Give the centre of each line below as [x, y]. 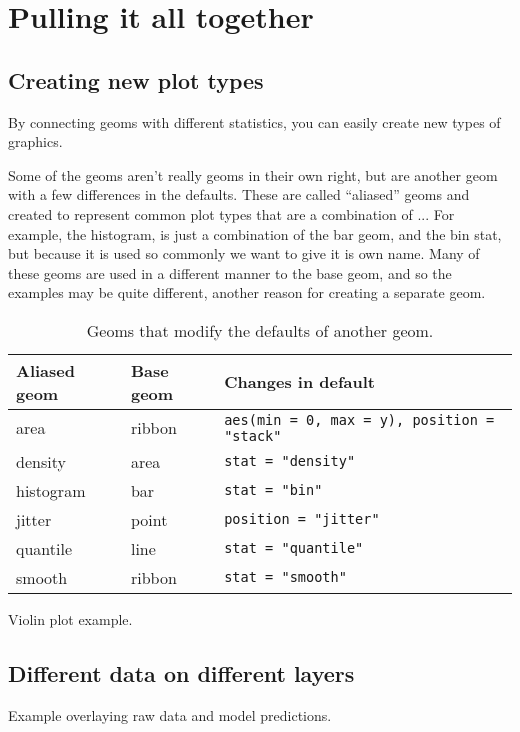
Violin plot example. [70, 618]
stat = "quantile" [294, 548]
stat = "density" [290, 461]
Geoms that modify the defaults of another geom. [260, 330]
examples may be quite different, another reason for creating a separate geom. [247, 292]
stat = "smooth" [285, 577]
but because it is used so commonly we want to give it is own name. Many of [244, 253]
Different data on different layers [181, 672]
